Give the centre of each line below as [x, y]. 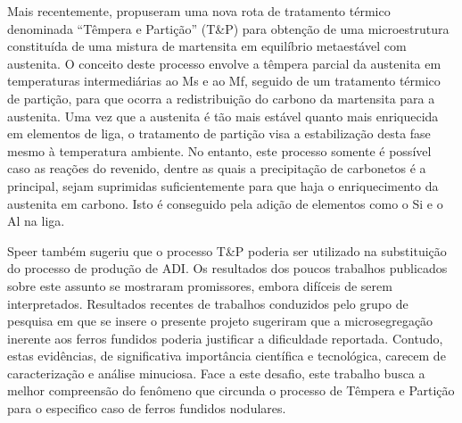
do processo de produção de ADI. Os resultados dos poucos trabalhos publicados [227, 268]
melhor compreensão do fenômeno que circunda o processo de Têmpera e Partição [231, 390]
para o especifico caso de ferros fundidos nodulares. [147, 408]
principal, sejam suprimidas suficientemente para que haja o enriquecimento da [223, 185]
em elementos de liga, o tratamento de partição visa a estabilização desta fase [219, 133]
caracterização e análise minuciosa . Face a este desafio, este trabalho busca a [216, 373]
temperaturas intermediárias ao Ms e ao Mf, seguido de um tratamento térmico [224, 81]
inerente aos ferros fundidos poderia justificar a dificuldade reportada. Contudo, [225, 338]
